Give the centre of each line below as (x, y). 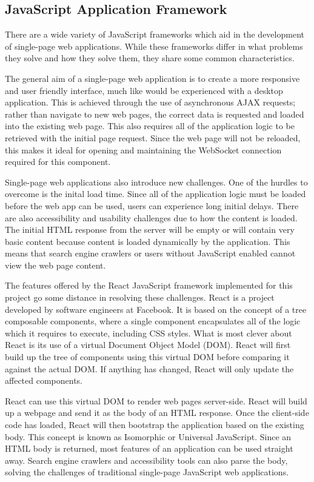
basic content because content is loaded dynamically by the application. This (148, 241)
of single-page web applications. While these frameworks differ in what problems (154, 46)
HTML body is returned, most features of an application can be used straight (149, 448)
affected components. (44, 380)
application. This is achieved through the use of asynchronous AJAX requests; (150, 102)
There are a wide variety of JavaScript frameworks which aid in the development (155, 34)
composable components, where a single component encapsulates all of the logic (153, 321)
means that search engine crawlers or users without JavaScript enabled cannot (150, 253)
